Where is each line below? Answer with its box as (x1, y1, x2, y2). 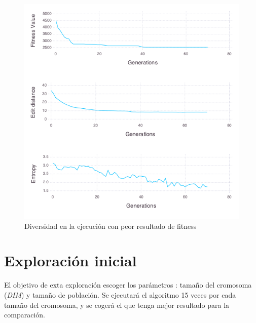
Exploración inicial (4, 250, 137, 271)
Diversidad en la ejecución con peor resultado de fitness (24, 220, 197, 231)
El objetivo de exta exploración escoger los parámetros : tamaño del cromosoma (4, 279, 252, 290)
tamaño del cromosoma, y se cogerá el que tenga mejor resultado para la (4, 299, 230, 310)
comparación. (4, 309, 45, 320)
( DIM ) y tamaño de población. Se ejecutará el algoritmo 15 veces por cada (4, 289, 236, 300)
